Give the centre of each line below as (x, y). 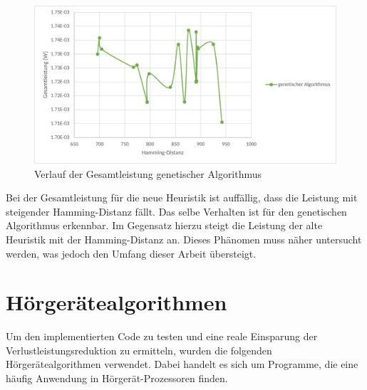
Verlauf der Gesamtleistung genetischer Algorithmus (148, 173)
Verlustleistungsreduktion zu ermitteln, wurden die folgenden (139, 350)
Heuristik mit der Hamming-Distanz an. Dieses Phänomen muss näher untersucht (184, 239)
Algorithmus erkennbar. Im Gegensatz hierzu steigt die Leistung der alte (164, 225)
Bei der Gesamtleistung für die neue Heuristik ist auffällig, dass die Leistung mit (182, 197)
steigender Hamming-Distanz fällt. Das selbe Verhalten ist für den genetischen (176, 211)
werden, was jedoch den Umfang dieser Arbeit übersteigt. (131, 253)
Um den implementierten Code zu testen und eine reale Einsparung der (162, 336)
